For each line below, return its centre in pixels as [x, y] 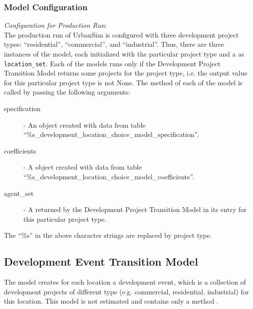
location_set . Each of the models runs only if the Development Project [112, 63]
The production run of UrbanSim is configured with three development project [121, 34]
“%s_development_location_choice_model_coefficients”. [109, 176]
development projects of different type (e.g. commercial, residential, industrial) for [126, 291]
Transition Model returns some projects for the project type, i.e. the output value [126, 73]
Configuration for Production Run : [55, 25]
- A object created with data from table [83, 167]
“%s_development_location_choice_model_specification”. [111, 134]
